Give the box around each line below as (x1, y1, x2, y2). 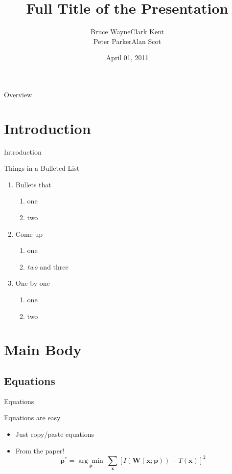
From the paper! (15, 445, 65, 455)
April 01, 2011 (106, 52, 149, 63)
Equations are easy (4, 412, 61, 423)
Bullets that (15, 179, 51, 189)
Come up (15, 228, 43, 239)
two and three (27, 261, 69, 271)
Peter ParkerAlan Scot (93, 36, 161, 46)
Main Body (4, 339, 82, 360)
